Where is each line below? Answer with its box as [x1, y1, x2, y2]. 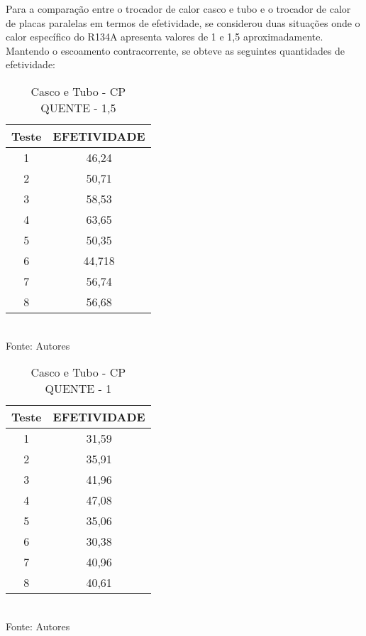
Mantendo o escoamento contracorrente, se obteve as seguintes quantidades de [6, 43, 345, 58]
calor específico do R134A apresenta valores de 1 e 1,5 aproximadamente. [6, 29, 323, 44]
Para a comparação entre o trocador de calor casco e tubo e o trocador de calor [6, 1, 351, 16]
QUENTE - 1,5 [40, 99, 116, 116]
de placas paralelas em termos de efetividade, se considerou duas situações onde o [6, 15, 360, 30]
